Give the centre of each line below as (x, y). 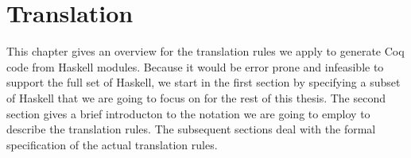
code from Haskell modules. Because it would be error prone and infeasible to (195, 66)
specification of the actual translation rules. (112, 144)
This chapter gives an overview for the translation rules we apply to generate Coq (205, 51)
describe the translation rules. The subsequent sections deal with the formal (191, 129)
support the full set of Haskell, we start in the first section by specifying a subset (204, 82)
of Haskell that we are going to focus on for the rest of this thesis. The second (196, 97)
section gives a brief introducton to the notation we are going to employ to (188, 113)
